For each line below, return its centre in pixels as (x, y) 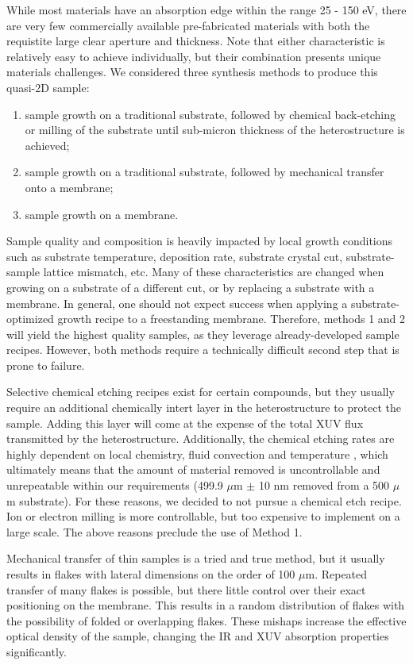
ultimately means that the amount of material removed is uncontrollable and (193, 469)
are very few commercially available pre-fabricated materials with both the (188, 25)
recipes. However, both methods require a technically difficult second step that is (203, 350)
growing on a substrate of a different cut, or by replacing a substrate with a (191, 287)
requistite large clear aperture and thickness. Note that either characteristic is (196, 41)
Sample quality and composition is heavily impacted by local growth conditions (200, 241)
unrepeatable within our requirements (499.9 (115, 485)
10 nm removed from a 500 (324, 485)
